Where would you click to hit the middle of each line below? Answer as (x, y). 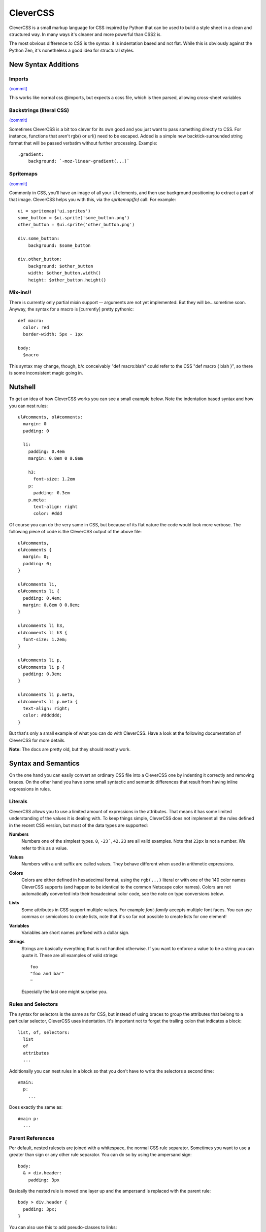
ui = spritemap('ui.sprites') (54, 211)
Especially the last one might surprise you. (65, 992)
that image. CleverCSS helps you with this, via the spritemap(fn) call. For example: (93, 200)
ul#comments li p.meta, (47, 695)
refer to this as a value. (45, 848)
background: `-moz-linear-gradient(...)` (79, 161)
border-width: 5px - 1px (53, 334)
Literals (18, 802)
